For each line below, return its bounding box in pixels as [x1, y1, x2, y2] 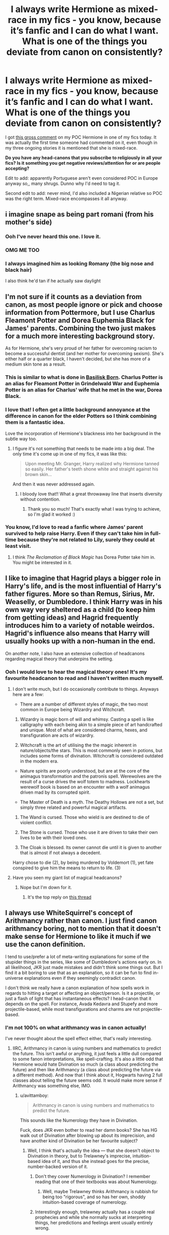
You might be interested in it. [12, 559, 72, 565]
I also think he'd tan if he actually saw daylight [5, 278, 101, 284]
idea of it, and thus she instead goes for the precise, [42, 1158, 150, 1164]
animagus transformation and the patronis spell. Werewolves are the [20, 773, 162, 779]
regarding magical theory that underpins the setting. [5, 656, 114, 662]
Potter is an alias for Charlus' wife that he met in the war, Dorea [5, 386, 162, 393]
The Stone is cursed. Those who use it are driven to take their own [20, 829, 158, 835]
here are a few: [12, 691, 44, 697]
